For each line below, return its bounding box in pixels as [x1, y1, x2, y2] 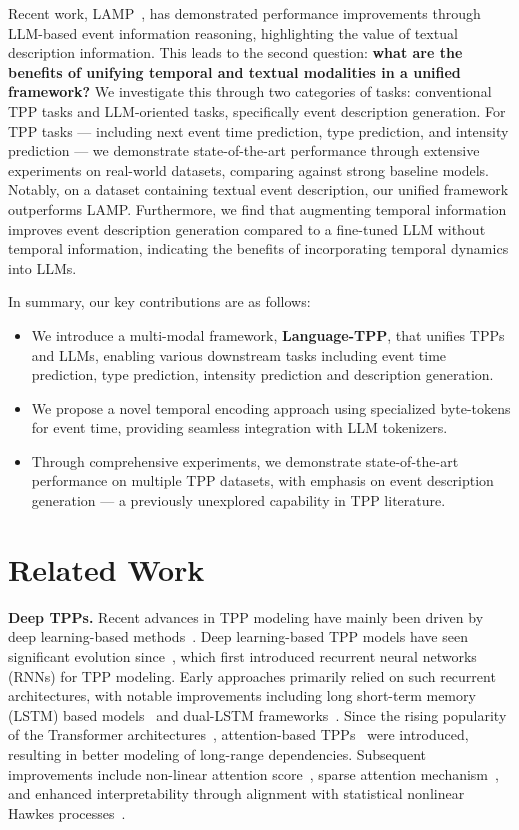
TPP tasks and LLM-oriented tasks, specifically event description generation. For [8, 100, 506, 121]
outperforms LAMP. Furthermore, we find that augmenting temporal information [8, 198, 507, 219]
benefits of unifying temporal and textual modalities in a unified [8, 61, 461, 82]
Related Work [8, 548, 205, 589]
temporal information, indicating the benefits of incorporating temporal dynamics [8, 238, 509, 259]
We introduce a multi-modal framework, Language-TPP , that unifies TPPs [31, 324, 505, 345]
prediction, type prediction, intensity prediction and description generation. [31, 364, 494, 385]
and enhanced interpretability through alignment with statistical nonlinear [8, 783, 465, 804]
